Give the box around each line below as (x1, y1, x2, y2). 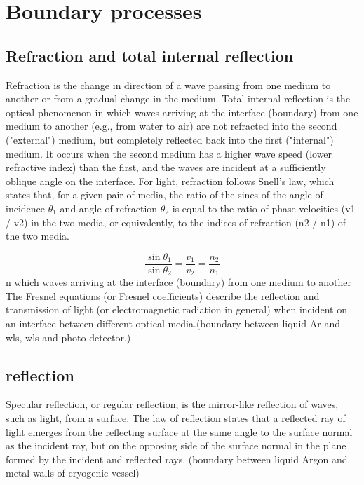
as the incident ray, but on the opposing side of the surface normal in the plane (6, 438, 346, 453)
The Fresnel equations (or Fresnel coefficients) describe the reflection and (6, 288, 320, 303)
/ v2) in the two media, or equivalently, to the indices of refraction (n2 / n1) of (6, 214, 346, 229)
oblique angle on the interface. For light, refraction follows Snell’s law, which (6, 173, 335, 188)
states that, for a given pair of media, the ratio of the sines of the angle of (6, 187, 323, 202)
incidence (6, 200, 45, 215)
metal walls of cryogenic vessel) (6, 465, 140, 480)
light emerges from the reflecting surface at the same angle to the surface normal (6, 424, 353, 439)
